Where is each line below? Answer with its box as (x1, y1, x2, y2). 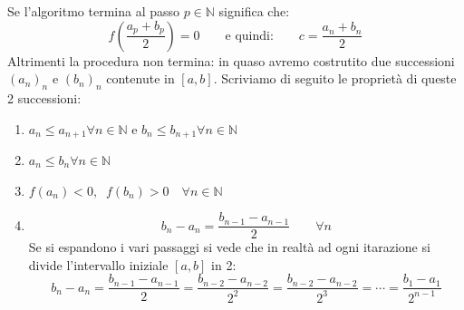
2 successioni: (7, 88, 82, 107)
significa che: (218, 2, 290, 20)
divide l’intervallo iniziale (28, 255, 169, 274)
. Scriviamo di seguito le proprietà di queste (213, 69, 457, 88)
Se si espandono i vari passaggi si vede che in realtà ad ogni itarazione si (28, 237, 430, 257)
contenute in (106, 69, 175, 88)
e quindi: (225, 29, 274, 43)
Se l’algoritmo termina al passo (7, 2, 180, 20)
